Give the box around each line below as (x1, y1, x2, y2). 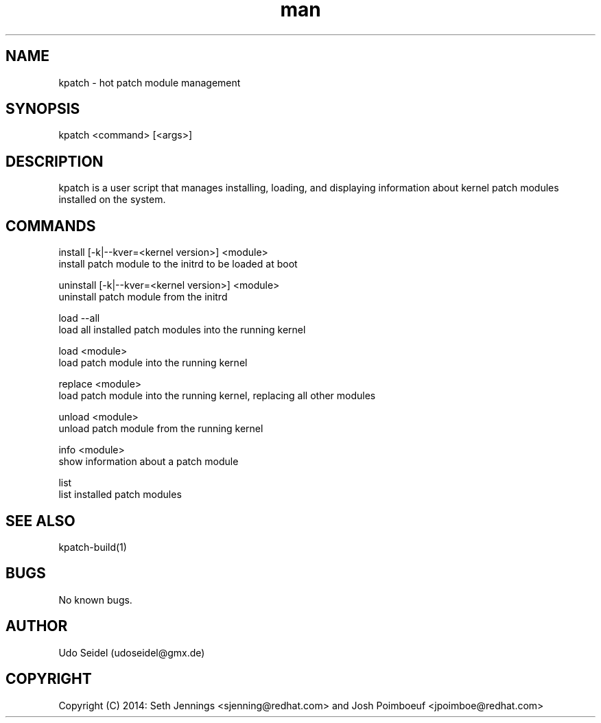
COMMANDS (5, 217, 96, 235)
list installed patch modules (58, 488, 182, 501)
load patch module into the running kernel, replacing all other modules (58, 390, 376, 402)
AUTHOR (5, 617, 68, 635)
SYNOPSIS (5, 100, 80, 118)
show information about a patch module (58, 455, 239, 468)
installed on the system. (58, 193, 166, 206)
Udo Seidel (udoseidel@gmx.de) (58, 646, 205, 659)
